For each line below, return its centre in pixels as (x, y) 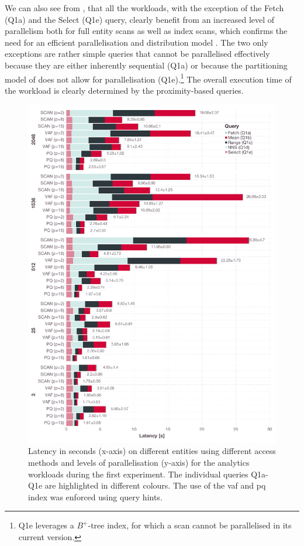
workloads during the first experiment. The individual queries (138, 474)
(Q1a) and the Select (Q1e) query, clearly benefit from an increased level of (140, 19)
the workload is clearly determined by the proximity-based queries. (124, 90)
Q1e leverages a (46, 525)
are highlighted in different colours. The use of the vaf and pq (155, 485)
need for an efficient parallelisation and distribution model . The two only (137, 42)
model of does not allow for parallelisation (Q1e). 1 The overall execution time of (148, 78)
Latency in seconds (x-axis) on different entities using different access (152, 451)
